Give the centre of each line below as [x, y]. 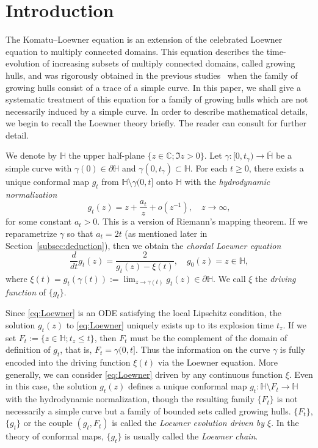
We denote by [31, 155]
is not [287, 399]
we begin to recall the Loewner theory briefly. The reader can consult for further [156, 123]
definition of [28, 349]
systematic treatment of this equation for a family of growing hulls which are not [157, 99]
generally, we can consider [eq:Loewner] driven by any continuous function [144, 374]
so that [80, 233]
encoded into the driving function [68, 362]
